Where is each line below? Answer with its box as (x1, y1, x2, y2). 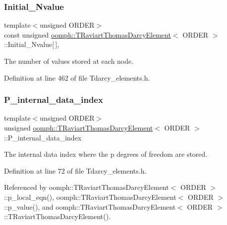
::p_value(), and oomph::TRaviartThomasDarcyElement (4, 201, 176, 212)
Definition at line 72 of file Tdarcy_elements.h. (4, 165, 147, 176)
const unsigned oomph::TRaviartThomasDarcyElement (4, 29, 171, 40)
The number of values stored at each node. (4, 56, 134, 66)
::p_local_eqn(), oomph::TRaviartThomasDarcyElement (4, 191, 176, 202)
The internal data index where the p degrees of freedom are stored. (4, 149, 208, 159)
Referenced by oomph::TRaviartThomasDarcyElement (4, 182, 169, 192)
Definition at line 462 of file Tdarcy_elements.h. (4, 72, 150, 83)
